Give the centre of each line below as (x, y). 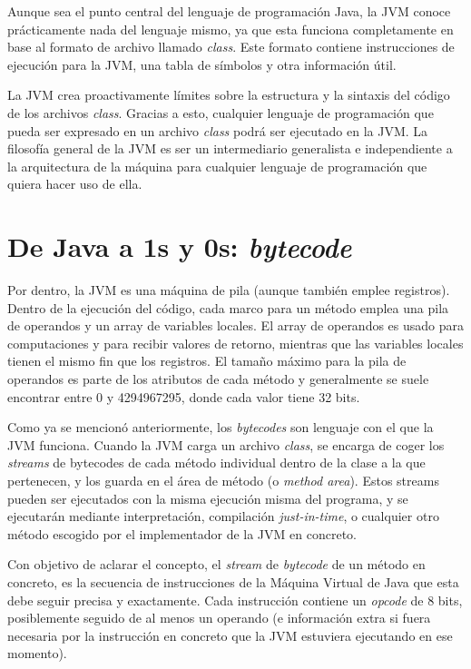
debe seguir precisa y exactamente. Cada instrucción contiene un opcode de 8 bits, (235, 600)
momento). (37, 653)
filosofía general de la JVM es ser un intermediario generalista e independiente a (230, 148)
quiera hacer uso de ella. (75, 184)
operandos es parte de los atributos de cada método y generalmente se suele (218, 379)
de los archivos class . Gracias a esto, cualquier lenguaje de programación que (221, 112)
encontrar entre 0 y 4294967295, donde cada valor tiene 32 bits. (184, 396)
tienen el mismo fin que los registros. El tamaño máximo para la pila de (207, 361)
